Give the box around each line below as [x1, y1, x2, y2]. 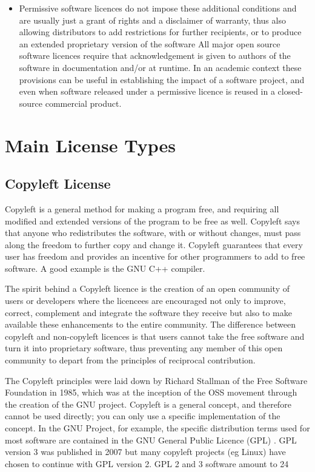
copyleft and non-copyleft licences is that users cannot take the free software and [5, 329, 305, 342]
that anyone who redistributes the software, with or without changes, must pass [5, 226, 301, 239]
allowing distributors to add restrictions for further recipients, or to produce [19, 25, 302, 38]
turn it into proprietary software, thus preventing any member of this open [5, 342, 283, 354]
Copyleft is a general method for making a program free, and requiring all [5, 202, 279, 215]
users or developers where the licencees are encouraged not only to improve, [5, 294, 286, 307]
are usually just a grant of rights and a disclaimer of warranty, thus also [19, 13, 286, 26]
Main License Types [5, 132, 176, 157]
